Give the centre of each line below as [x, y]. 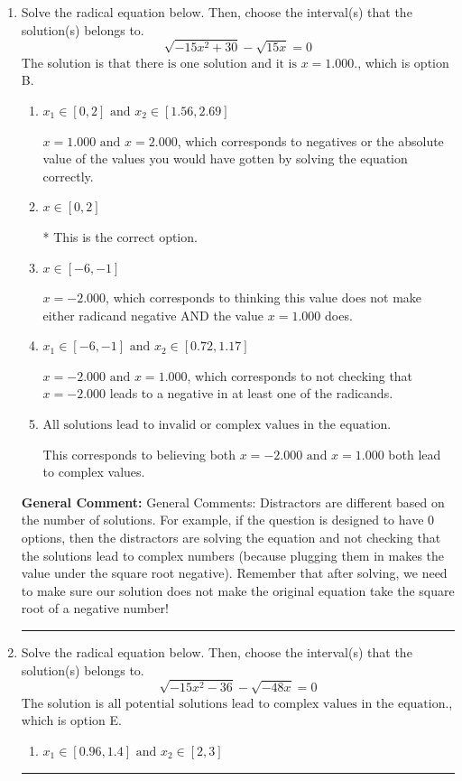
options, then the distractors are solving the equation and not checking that [231, 538]
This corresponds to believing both [139, 454]
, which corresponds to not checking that [300, 375]
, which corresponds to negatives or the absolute [310, 140]
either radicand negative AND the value [153, 315]
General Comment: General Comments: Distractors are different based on [233, 502]
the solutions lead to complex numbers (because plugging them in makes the [233, 555]
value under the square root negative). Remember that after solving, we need [234, 573]
